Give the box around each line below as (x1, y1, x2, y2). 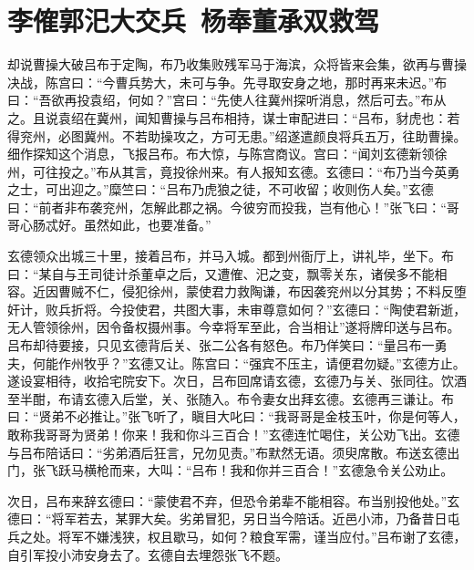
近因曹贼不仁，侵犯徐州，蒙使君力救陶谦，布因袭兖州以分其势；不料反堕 (32, 282, 467, 301)
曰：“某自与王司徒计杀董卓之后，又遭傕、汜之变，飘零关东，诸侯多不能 (7, 264, 435, 283)
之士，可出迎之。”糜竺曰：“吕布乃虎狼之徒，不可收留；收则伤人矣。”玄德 (7, 180, 434, 199)
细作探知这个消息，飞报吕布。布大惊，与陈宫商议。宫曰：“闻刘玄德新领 (7, 144, 435, 163)
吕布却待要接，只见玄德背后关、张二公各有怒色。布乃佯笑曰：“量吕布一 (7, 336, 435, 355)
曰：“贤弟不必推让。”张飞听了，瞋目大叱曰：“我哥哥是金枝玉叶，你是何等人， (7, 407, 466, 426)
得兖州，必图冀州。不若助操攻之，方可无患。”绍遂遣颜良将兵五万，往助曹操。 (7, 126, 467, 145)
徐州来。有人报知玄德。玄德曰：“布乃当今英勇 (185, 161, 460, 181)
